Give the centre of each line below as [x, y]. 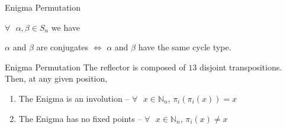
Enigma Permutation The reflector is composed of [95, 67]
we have [66, 27]
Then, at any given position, [56, 78]
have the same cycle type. [185, 47]
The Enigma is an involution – [74, 98]
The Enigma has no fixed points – [80, 118]
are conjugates [62, 47]
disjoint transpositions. [241, 67]
